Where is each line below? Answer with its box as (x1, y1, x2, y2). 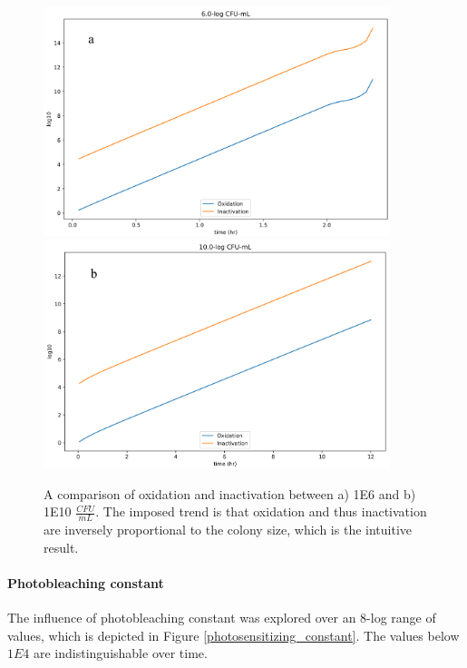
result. (44, 537, 79, 556)
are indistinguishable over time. (34, 643, 208, 663)
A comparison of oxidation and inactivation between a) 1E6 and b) (44, 484, 416, 503)
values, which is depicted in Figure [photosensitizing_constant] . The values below (7, 625, 460, 644)
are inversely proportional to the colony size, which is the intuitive (44, 520, 412, 539)
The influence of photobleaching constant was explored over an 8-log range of (7, 608, 436, 627)
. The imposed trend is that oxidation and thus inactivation (95, 502, 427, 521)
